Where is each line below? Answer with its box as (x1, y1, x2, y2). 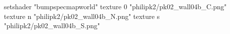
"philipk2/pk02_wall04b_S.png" (4, 20, 100, 31)
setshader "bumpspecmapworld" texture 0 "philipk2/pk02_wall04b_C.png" (4, 1, 227, 11)
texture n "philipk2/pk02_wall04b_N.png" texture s (4, 11, 160, 21)
